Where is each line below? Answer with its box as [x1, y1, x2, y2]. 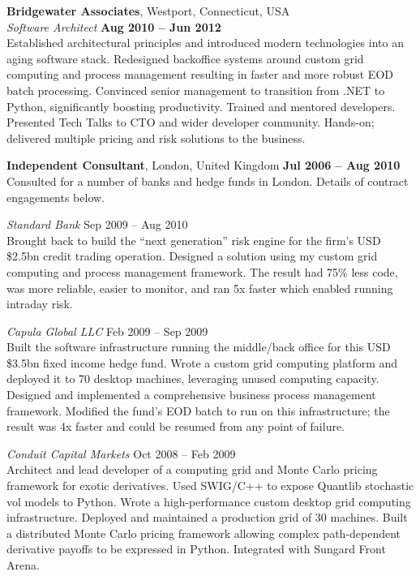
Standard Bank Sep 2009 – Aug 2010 [6, 216, 188, 233]
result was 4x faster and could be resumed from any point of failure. [6, 418, 345, 435]
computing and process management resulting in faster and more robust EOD [6, 66, 393, 83]
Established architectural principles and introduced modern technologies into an [6, 34, 404, 51]
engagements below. [6, 188, 105, 205]
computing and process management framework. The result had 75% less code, [6, 263, 398, 280]
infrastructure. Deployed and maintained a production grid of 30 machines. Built [6, 509, 408, 526]
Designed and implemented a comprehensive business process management [6, 386, 376, 403]
